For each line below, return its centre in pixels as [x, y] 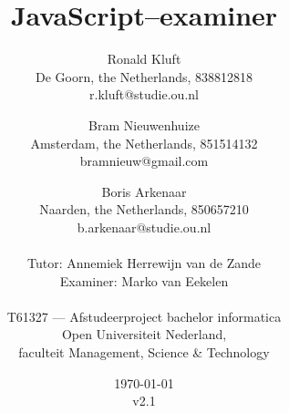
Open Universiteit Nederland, [144, 334]
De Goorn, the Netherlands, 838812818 [144, 76]
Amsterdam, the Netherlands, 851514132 [144, 143]
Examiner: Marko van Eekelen [144, 280]
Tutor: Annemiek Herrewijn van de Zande [144, 263]
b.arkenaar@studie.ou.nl [144, 227]
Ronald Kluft [144, 59]
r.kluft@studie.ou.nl [144, 94]
